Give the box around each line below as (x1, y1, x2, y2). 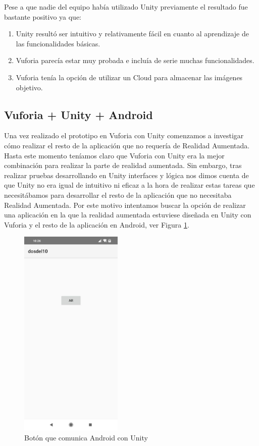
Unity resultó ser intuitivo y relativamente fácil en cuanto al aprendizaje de (16, 28, 249, 39)
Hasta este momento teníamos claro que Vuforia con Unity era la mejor (4, 150, 225, 160)
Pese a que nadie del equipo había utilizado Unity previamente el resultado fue (4, 2, 248, 12)
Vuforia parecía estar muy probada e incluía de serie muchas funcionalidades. (16, 55, 254, 66)
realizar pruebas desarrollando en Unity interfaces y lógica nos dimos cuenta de (4, 170, 249, 180)
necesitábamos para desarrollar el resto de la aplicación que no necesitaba (4, 189, 232, 200)
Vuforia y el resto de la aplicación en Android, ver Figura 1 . (4, 219, 189, 230)
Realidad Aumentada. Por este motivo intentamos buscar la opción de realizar (4, 199, 246, 210)
